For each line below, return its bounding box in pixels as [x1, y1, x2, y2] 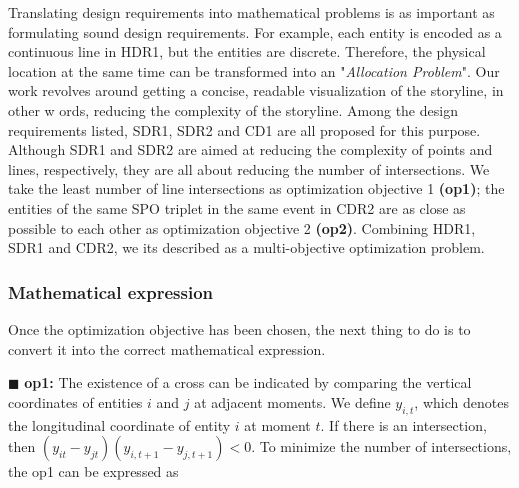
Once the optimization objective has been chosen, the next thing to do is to [8, 318, 471, 339]
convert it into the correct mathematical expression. [8, 338, 326, 359]
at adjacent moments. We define [194, 391, 391, 412]
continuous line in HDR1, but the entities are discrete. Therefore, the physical [8, 41, 486, 62]
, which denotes [414, 391, 509, 412]
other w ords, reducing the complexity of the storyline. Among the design [8, 99, 458, 120]
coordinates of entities [8, 391, 143, 412]
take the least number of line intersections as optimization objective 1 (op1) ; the [8, 178, 505, 199]
